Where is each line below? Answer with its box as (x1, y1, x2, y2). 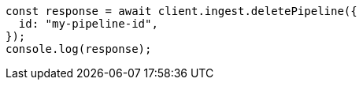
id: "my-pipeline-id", (18, 17, 158, 30)
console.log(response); (6, 43, 152, 55)
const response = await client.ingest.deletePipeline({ (6, 5, 357, 17)
